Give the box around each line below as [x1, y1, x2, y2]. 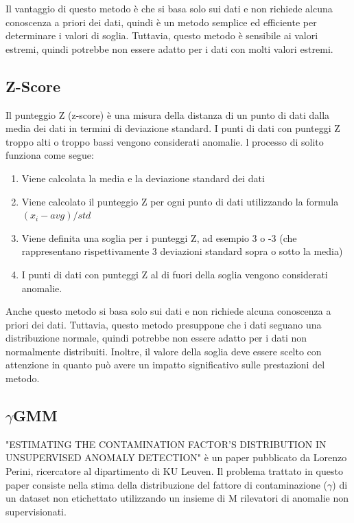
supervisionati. [5, 504, 67, 518]
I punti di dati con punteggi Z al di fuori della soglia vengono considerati [21, 267, 328, 281]
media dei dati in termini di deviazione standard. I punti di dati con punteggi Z [5, 121, 340, 135]
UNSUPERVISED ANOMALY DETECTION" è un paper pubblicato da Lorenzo [5, 450, 347, 465]
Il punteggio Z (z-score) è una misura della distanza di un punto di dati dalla [5, 107, 330, 122]
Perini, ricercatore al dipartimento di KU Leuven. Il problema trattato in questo [5, 464, 343, 478]
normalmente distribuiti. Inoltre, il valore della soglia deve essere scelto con [5, 344, 322, 358]
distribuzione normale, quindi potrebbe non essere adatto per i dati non [5, 331, 307, 345]
